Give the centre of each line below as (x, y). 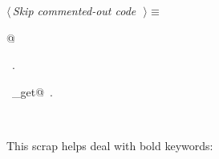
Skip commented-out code (74, 10)
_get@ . (32, 91)
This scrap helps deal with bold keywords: (110, 145)
